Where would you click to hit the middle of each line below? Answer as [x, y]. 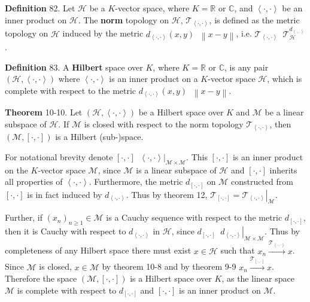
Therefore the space [41, 278]
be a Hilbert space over [181, 112]
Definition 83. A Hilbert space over [74, 67]
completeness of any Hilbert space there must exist [98, 250]
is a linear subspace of [176, 170]
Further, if [24, 217]
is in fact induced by [65, 194]
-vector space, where [152, 8]
